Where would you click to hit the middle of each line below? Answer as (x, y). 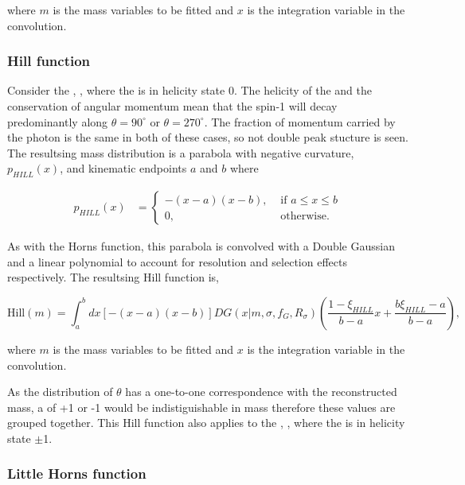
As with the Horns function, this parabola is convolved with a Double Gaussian (201, 246)
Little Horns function (77, 473)
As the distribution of (60, 392)
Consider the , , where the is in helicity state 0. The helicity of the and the (190, 90)
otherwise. (305, 216)
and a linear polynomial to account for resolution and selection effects (177, 261)
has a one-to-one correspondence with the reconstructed (261, 392)
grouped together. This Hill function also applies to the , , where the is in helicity (206, 423)
